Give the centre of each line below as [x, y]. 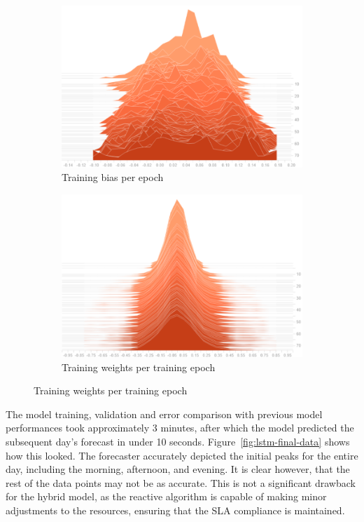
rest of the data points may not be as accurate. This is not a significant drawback [181, 482]
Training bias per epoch [113, 177]
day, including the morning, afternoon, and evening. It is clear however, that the [178, 469]
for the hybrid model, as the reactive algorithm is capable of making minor [166, 496]
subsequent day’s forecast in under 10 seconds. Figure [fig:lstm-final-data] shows [178, 441]
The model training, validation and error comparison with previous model [164, 414]
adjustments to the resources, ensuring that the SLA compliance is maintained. [175, 510]
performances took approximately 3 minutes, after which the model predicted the [180, 428]
